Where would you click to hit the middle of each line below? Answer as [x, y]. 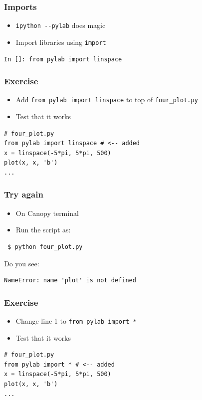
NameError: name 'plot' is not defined [70, 281]
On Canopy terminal [47, 213]
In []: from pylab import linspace [63, 59]
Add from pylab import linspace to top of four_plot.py [107, 100]
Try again [24, 194]
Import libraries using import [61, 42]
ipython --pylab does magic [61, 25]
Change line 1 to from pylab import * [76, 320]
